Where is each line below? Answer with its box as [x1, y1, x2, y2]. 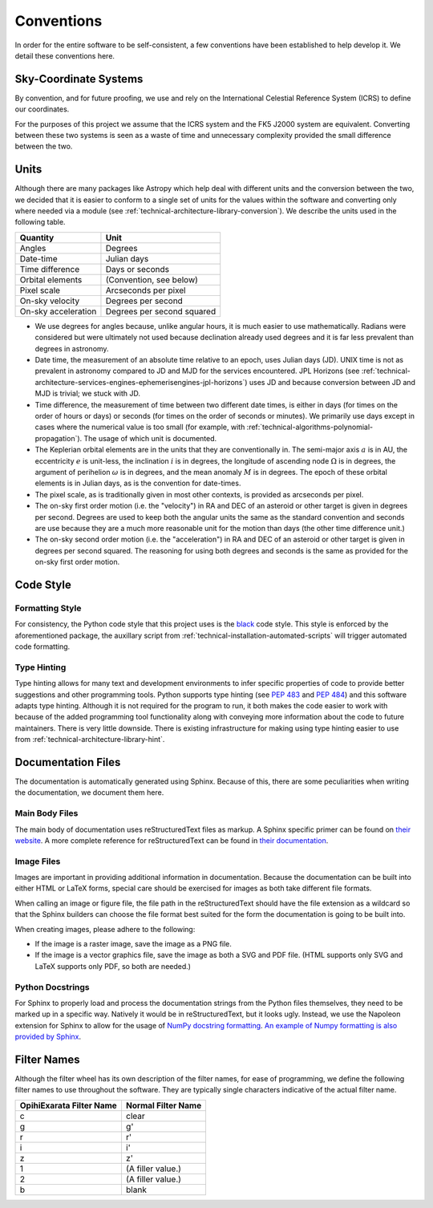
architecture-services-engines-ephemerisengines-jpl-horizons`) [34, 377, 248, 387]
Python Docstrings [14, 981, 90, 992]
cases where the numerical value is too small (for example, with [34, 422, 245, 432]
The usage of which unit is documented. [83, 433, 217, 443]
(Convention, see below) [105, 274, 198, 285]
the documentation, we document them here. [14, 788, 164, 797]
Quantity [19, 232, 55, 243]
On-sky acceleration [19, 306, 97, 317]
